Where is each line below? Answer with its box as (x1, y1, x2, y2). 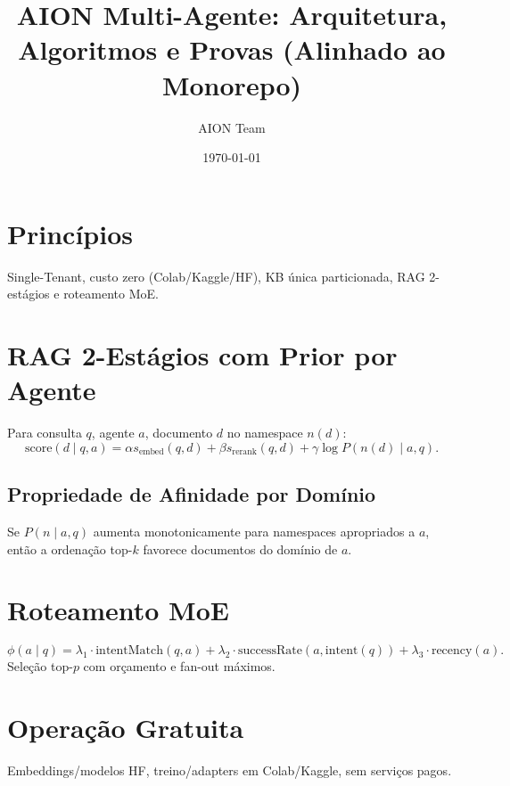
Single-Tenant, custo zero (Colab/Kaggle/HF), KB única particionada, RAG (7, 266, 425, 285)
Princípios (7, 215, 133, 251)
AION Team (198, 118, 266, 136)
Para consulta (7, 423, 82, 442)
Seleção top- (7, 657, 73, 675)
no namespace (226, 423, 303, 442)
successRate (237, 644, 302, 658)
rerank (232, 447, 257, 457)
